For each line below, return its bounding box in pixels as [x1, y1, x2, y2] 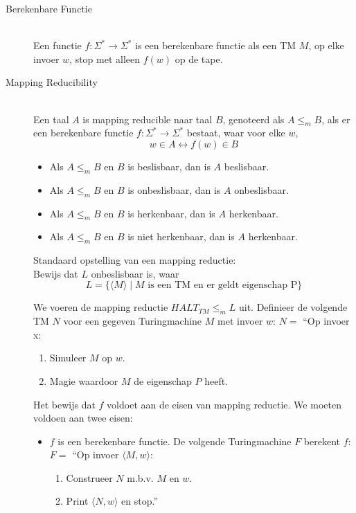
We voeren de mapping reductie [33, 300, 168, 314]
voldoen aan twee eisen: [33, 411, 133, 425]
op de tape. [175, 51, 223, 66]
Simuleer [49, 350, 87, 365]
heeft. [204, 373, 229, 388]
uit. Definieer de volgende [238, 300, 348, 314]
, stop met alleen [69, 51, 141, 66]
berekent [303, 433, 340, 448]
